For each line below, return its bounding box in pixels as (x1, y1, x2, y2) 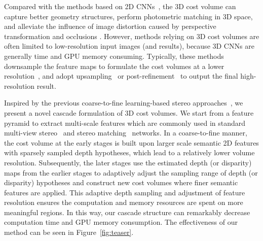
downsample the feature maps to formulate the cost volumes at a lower (4, 60, 224, 71)
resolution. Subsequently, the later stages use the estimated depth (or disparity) (4, 157, 252, 167)
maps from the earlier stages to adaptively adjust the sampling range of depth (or (4, 167, 258, 178)
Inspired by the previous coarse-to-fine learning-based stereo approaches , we (4, 97, 243, 108)
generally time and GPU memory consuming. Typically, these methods (4, 50, 224, 61)
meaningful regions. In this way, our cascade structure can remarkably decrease (4, 206, 250, 217)
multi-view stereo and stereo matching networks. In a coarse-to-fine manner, (4, 127, 247, 138)
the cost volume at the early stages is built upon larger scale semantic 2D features (4, 137, 259, 148)
